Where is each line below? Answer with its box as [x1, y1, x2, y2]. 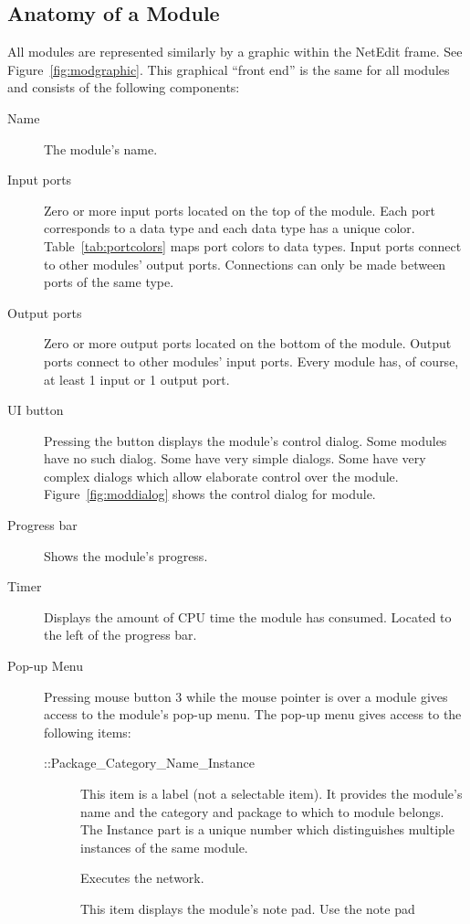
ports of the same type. [44, 272, 174, 292]
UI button [7, 400, 64, 420]
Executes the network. [80, 868, 204, 887]
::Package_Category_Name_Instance [44, 753, 255, 772]
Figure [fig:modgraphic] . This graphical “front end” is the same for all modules [7, 59, 450, 79]
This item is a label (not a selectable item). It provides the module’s [80, 784, 463, 803]
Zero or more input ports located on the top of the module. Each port [44, 200, 436, 219]
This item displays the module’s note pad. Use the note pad [80, 898, 415, 918]
